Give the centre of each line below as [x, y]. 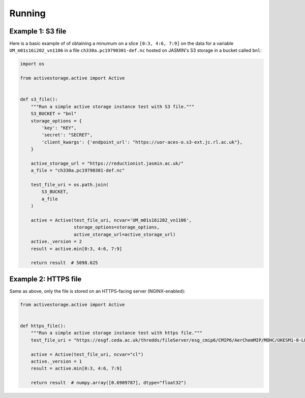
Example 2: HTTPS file [45, 279]
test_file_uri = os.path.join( [70, 185]
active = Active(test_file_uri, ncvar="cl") [87, 354]
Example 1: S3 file [38, 31]
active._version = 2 [56, 242]
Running [27, 13]
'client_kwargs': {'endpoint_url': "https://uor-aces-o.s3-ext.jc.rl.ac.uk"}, [142, 142]
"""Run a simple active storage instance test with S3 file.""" [113, 106]
